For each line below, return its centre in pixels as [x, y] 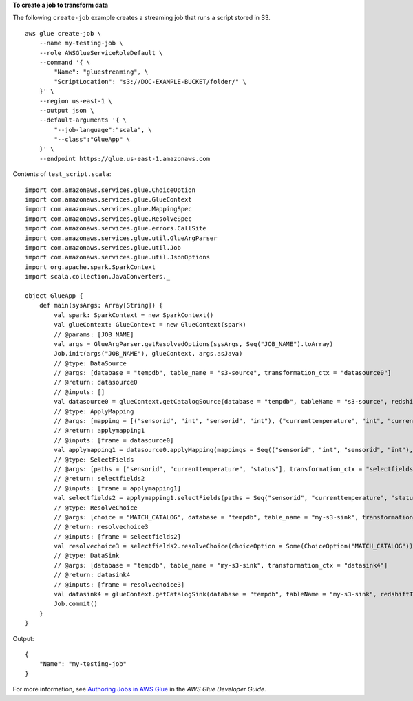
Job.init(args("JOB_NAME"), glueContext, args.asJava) [148, 354]
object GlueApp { [54, 295]
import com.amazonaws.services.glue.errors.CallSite [116, 228]
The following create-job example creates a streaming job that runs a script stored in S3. [142, 18]
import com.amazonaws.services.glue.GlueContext [108, 200]
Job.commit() [76, 604]
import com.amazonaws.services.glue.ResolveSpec [108, 219]
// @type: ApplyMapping [94, 411]
